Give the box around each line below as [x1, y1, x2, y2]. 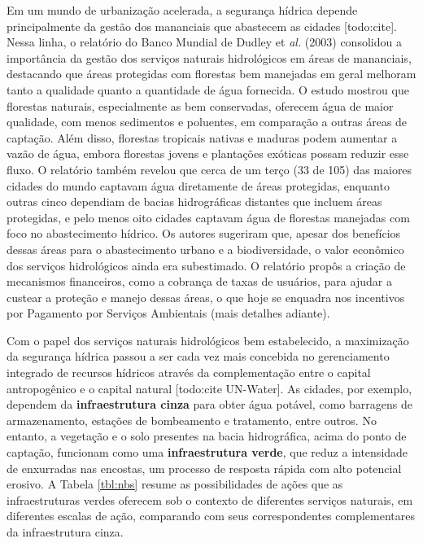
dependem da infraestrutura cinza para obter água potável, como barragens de [7, 396, 412, 413]
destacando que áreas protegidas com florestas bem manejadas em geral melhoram [7, 65, 416, 82]
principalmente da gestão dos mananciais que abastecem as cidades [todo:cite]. [7, 17, 397, 34]
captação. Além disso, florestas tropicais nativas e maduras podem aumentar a [7, 129, 398, 146]
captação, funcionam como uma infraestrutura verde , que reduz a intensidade [7, 444, 408, 461]
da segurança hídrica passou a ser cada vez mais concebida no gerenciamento [7, 348, 390, 365]
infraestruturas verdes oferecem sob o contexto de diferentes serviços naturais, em [7, 491, 413, 508]
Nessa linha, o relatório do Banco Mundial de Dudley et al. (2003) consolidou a [7, 33, 402, 50]
